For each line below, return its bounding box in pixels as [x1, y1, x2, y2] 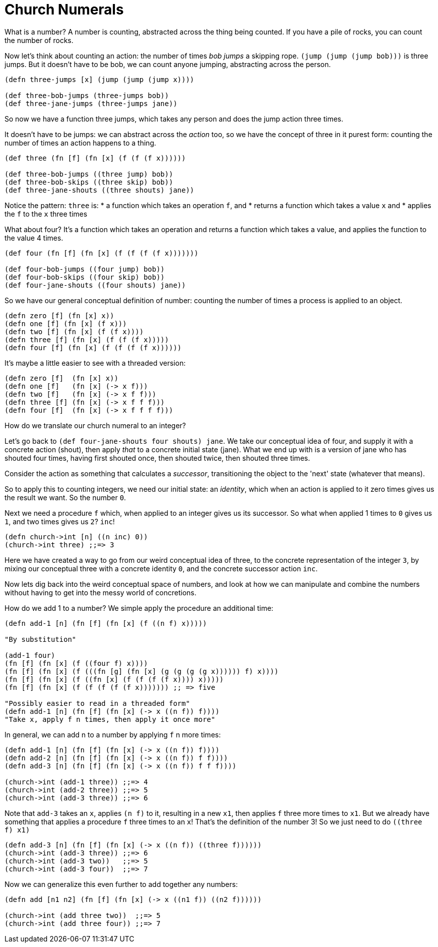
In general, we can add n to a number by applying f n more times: [4, 730, 221, 739]
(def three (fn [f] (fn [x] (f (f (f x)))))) [4, 154, 186, 162]
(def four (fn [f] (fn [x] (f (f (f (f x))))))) [4, 249, 198, 257]
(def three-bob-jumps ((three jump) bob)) [4, 170, 173, 178]
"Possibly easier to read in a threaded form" [4, 699, 190, 707]
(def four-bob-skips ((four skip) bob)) [4, 273, 165, 281]
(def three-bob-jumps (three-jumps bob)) [4, 91, 169, 100]
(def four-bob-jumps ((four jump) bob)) [4, 265, 165, 273]
